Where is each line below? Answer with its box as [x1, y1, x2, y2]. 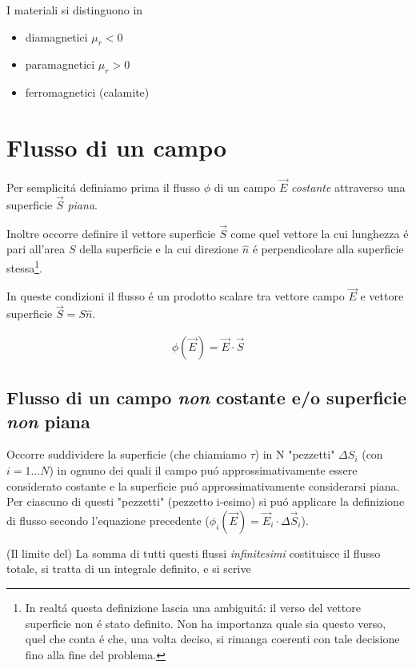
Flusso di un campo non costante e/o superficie [6, 385, 407, 410]
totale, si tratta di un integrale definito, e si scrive [6, 560, 251, 577]
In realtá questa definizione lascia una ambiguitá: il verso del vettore [25, 599, 361, 615]
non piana [6, 408, 90, 433]
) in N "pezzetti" [254, 446, 335, 463]
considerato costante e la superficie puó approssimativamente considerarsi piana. [6, 477, 400, 494]
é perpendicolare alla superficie [252, 241, 404, 257]
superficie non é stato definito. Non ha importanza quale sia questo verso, [25, 614, 386, 631]
